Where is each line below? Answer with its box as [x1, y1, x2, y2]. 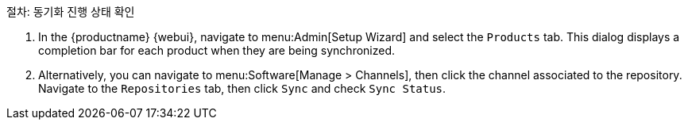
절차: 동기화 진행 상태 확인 [6, 5, 135, 18]
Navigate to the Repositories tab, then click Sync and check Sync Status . [38, 82, 446, 95]
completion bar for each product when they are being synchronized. [38, 44, 396, 57]
